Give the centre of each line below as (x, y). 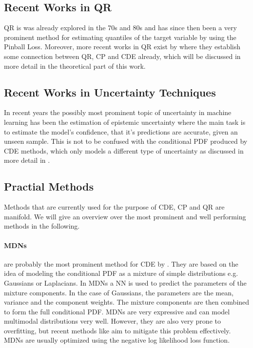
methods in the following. (42, 226)
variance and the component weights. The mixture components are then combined (127, 302)
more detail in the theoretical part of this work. (75, 66)
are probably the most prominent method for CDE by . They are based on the (121, 263)
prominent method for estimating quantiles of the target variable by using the (120, 37)
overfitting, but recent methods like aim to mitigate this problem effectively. (117, 330)
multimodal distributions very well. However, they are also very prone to (112, 321)
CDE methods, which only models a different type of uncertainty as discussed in (124, 150)
